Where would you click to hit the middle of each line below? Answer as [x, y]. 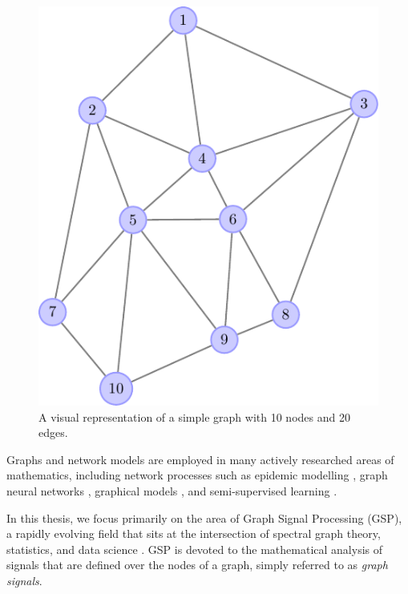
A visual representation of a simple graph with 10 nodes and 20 [194, 416]
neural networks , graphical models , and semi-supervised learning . [172, 490]
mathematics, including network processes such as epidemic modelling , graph [197, 475]
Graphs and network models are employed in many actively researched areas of [200, 459]
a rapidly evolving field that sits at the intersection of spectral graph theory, [194, 533]
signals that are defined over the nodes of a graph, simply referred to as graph [197, 565]
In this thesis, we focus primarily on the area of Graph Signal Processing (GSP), [204, 517]
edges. [53, 432]
